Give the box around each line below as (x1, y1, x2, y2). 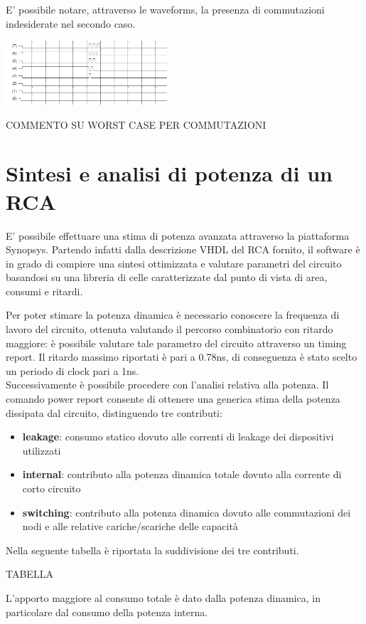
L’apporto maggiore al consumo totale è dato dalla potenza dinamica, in (6, 590, 321, 605)
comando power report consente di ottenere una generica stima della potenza (6, 391, 340, 406)
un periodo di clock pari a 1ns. (6, 363, 139, 378)
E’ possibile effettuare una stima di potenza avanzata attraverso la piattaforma (6, 228, 350, 243)
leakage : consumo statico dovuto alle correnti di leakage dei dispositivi (22, 429, 334, 444)
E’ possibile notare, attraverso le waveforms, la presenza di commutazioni (6, 2, 325, 16)
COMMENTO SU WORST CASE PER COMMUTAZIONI (6, 117, 267, 132)
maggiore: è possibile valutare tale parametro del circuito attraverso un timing (6, 335, 347, 350)
